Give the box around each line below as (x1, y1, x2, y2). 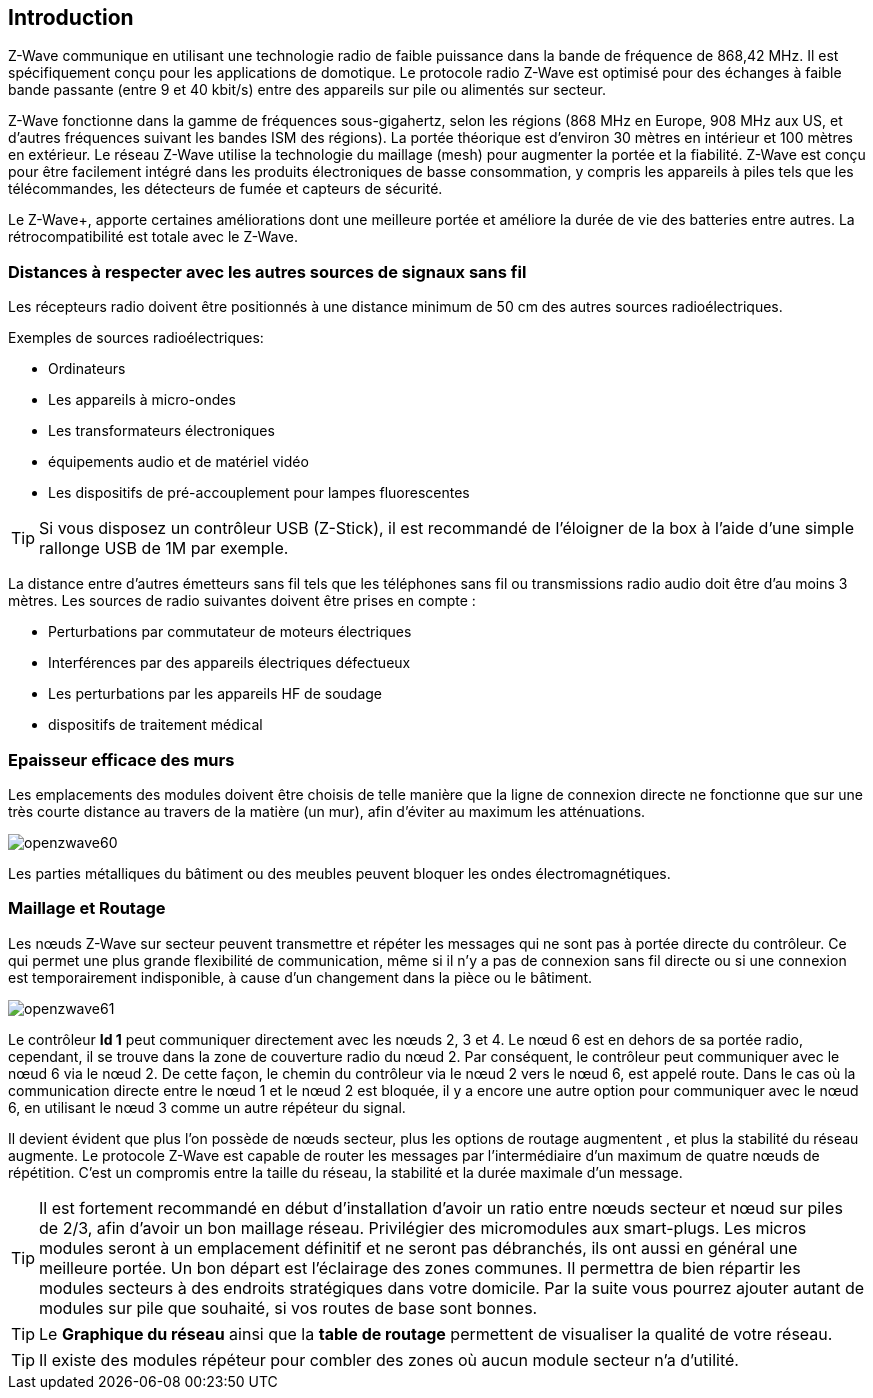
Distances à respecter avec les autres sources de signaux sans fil (8, 261, 527, 282)
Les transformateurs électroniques (48, 422, 275, 440)
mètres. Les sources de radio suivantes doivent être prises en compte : (8, 592, 476, 610)
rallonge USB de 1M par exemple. (39, 538, 289, 559)
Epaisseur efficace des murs (8, 749, 235, 770)
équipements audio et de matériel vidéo (48, 453, 309, 471)
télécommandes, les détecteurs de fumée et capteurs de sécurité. (8, 180, 443, 198)
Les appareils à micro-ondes (48, 391, 236, 409)
